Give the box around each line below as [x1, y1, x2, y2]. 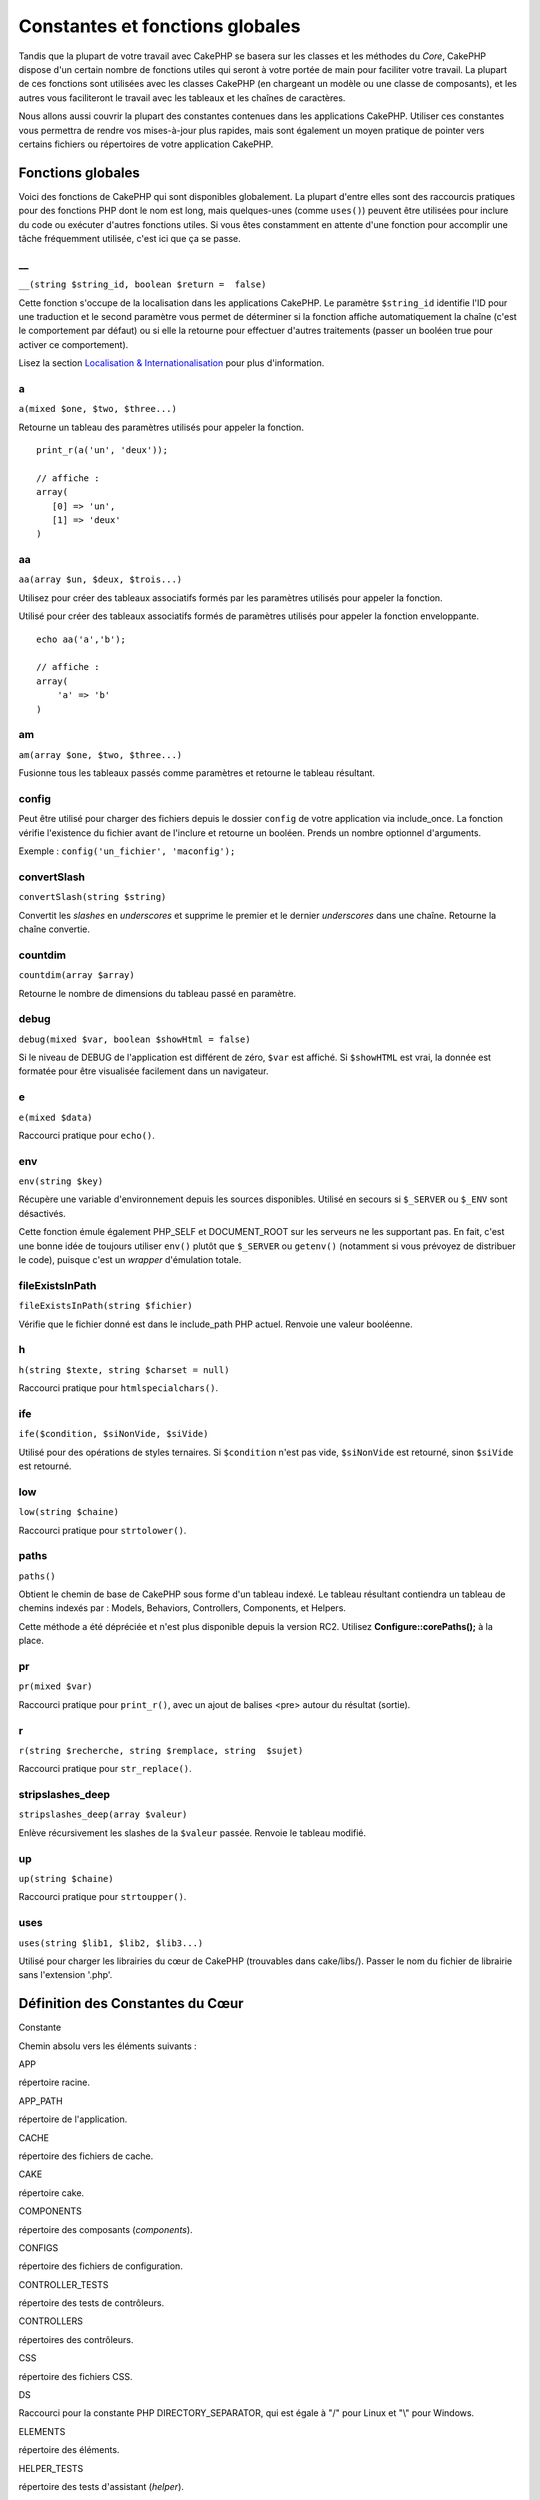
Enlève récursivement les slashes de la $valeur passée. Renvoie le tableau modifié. [18, 1826, 367, 1839]
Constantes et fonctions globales [18, 15, 301, 37]
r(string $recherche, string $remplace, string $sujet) [18, 1745, 304, 1756]
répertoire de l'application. [18, 2113, 128, 2125]
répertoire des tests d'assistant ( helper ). [18, 2480, 185, 2492]
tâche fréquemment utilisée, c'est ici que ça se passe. [18, 232, 241, 244]
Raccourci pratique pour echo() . [18, 1129, 155, 1141]
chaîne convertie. [18, 923, 90, 935]
